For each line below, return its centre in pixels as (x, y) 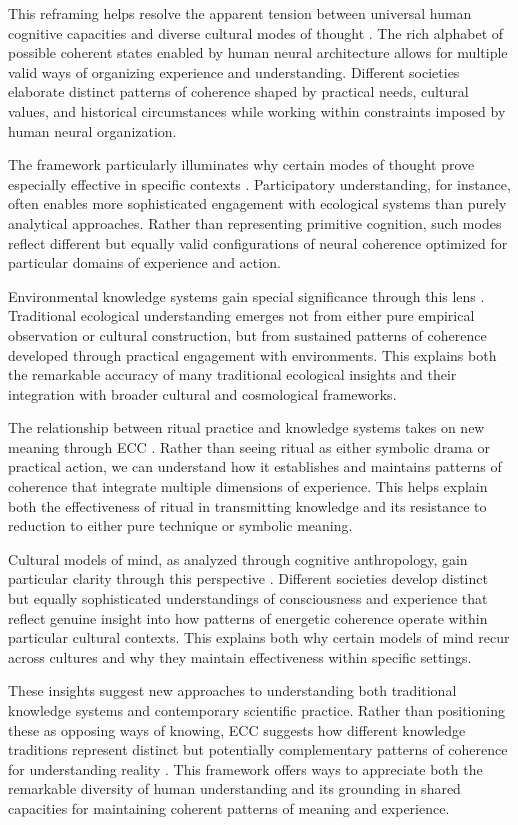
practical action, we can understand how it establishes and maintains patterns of (255, 466)
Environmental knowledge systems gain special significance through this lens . (246, 295)
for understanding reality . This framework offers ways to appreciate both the (245, 768)
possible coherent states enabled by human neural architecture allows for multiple (258, 52)
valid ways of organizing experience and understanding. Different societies (234, 71)
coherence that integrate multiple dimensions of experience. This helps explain (248, 486)
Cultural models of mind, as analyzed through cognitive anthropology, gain (238, 558)
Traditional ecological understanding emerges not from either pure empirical (241, 315)
